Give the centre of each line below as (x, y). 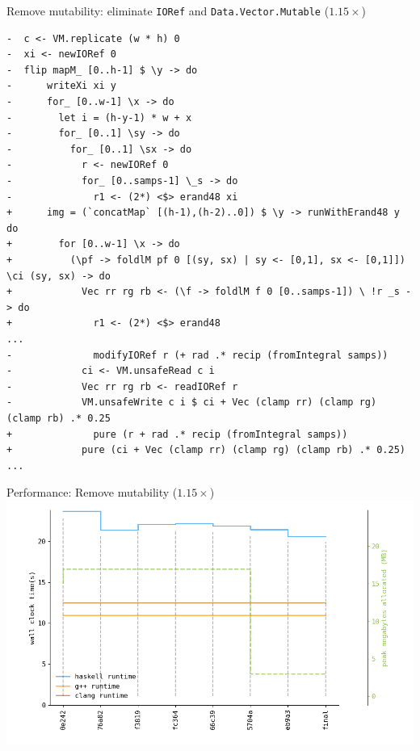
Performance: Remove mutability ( (92, 492)
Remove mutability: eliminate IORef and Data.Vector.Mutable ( (168, 10)
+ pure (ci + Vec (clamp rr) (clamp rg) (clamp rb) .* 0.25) (206, 450)
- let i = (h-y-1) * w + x (99, 117)
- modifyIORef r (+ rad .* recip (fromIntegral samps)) (197, 355)
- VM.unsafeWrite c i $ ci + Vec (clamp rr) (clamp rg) (192, 403)
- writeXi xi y (62, 86)
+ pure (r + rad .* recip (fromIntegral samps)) (177, 434)
